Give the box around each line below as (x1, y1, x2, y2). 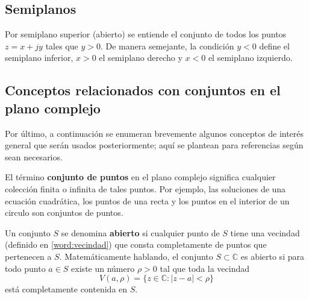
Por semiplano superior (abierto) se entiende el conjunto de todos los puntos (5, 28, 287, 40)
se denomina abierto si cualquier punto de (61, 226, 220, 239)
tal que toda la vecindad (160, 262, 250, 274)
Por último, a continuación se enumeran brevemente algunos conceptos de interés (5, 127, 304, 139)
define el (259, 39, 290, 52)
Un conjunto (5, 226, 51, 239)
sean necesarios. (5, 150, 63, 163)
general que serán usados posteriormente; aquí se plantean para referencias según (5, 139, 304, 151)
